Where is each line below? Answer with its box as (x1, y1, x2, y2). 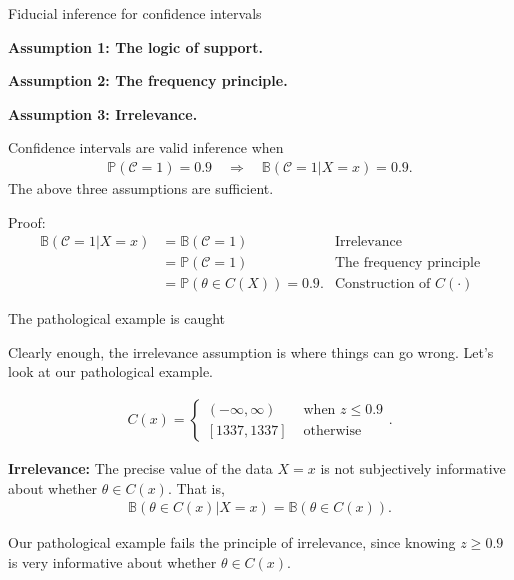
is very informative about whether (8, 551, 217, 572)
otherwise (303, 423, 362, 438)
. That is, (167, 477, 225, 498)
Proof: (8, 211, 46, 232)
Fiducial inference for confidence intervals (8, 3, 262, 23)
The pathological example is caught (8, 308, 226, 329)
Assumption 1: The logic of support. (8, 36, 263, 57)
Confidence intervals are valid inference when (8, 137, 284, 158)
